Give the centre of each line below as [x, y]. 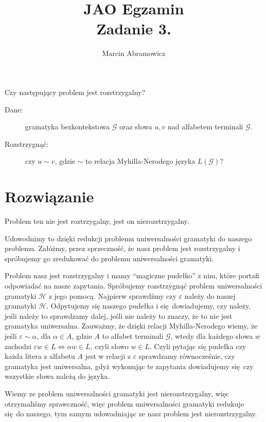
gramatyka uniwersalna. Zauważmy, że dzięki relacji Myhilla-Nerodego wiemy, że [131, 326]
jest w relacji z [108, 356]
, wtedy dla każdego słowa [212, 335]
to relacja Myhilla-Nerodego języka [140, 161]
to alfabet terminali [133, 335]
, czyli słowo [109, 346]
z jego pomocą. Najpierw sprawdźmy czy [113, 295]
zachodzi [18, 346]
